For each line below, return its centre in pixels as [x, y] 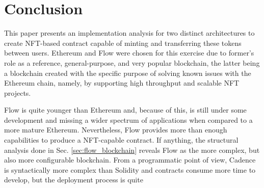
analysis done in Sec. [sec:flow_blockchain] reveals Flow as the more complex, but [132, 150]
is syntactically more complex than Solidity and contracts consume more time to [130, 169]
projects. [18, 92]
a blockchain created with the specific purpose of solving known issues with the [128, 73]
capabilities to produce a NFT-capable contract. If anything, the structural [121, 140]
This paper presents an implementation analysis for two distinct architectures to [129, 33]
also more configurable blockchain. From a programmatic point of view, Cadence [130, 160]
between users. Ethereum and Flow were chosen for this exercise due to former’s [129, 53]
